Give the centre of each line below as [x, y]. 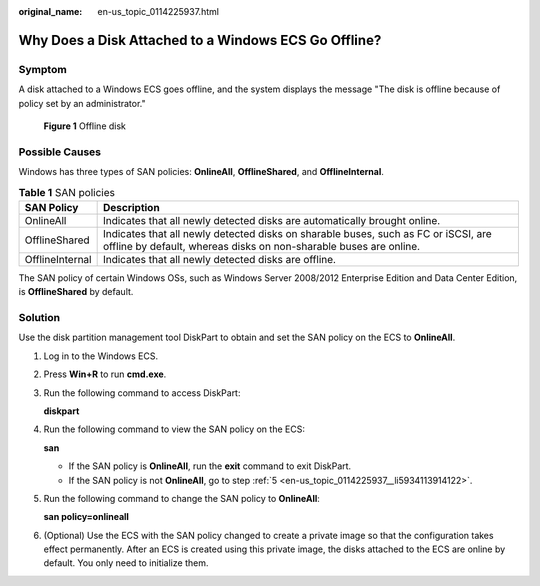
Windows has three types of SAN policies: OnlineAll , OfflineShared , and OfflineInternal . [201, 172]
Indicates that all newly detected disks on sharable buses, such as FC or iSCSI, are [297, 233]
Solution [39, 317]
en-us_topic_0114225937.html [158, 11]
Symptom [42, 69]
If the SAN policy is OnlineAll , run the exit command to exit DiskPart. [210, 466]
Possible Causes [60, 152]
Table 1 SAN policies [66, 192]
